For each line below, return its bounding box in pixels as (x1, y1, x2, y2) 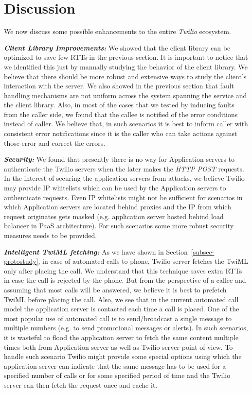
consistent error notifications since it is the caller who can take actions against (4, 128, 237, 138)
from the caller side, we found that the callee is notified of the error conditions (4, 109, 238, 119)
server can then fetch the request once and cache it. (4, 379, 158, 390)
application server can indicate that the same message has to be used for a (4, 360, 226, 371)
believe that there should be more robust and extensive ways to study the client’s (4, 71, 247, 81)
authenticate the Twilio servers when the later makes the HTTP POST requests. (4, 163, 244, 173)
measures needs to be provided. (4, 230, 97, 240)
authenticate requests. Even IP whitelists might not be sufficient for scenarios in (4, 192, 243, 202)
